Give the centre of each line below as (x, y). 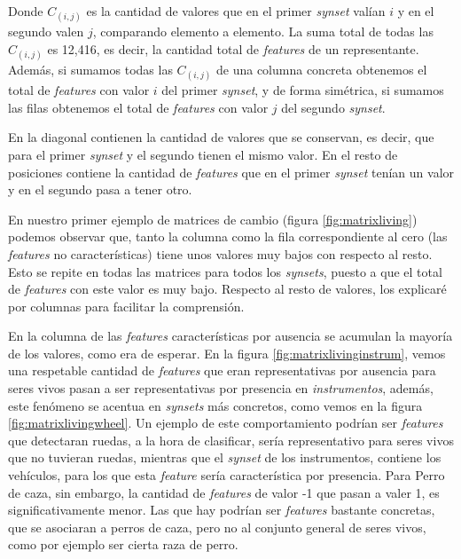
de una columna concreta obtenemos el (322, 69)
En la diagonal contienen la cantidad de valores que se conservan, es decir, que (221, 137)
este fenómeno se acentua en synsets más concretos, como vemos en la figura (215, 405)
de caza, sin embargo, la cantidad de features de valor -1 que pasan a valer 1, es (224, 492)
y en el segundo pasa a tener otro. (100, 189)
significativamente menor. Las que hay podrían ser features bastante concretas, (222, 510)
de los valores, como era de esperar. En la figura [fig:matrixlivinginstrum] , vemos (227, 353)
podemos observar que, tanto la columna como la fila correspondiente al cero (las (228, 236)
